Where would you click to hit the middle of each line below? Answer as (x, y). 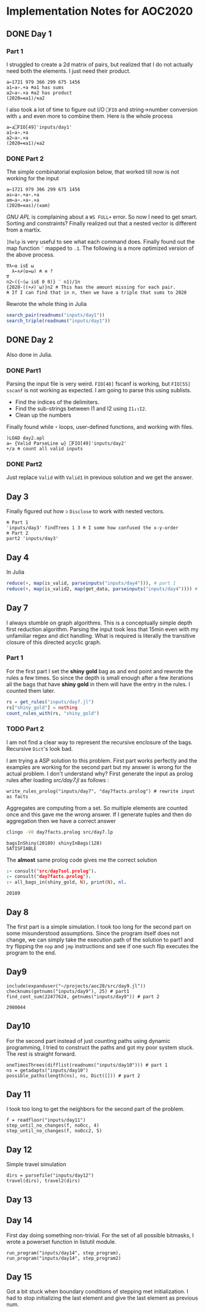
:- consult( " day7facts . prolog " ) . (49, 877)
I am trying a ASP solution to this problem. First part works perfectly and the (102, 760)
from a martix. (24, 230)
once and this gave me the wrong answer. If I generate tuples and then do (99, 814)
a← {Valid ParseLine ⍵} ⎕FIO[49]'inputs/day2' (67, 444)
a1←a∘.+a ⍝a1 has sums (35, 87)
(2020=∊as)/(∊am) (28, 206)
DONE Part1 (24, 370)
